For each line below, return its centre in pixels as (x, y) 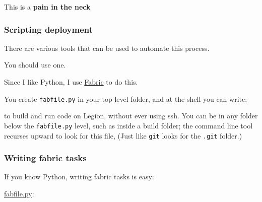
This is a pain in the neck (47, 7)
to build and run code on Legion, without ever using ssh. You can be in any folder (131, 116)
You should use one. (35, 65)
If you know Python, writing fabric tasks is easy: (79, 177)
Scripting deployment (48, 29)
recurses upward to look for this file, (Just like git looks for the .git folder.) (123, 135)
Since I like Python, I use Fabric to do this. (71, 82)
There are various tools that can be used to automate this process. (107, 48)
